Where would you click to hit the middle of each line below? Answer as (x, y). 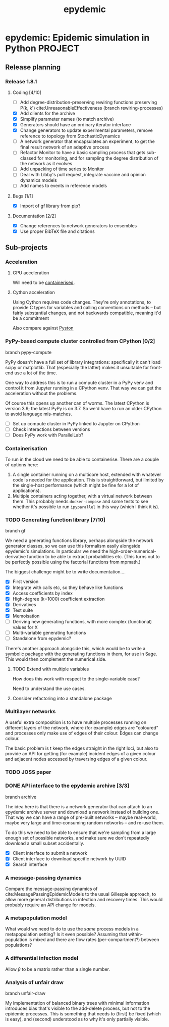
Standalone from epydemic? (42, 639)
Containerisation (26, 448)
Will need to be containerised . (44, 283)
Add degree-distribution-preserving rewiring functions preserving (89, 102)
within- (136, 934)
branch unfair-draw (25, 993)
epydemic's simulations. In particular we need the (57, 551)
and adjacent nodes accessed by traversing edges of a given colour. (76, 759)
